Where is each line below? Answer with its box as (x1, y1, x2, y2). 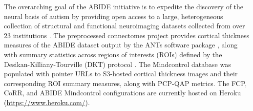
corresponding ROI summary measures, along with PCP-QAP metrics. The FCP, (4, 78, 247, 88)
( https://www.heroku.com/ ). (4, 97, 90, 107)
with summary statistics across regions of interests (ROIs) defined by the (4, 49, 222, 59)
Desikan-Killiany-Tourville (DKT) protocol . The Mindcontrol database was (4, 59, 231, 69)
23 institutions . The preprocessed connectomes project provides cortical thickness (4, 30, 250, 40)
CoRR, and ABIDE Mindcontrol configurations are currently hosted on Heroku (4, 88, 241, 98)
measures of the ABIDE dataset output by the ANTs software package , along (4, 40, 238, 50)
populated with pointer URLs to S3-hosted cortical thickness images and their (4, 68, 238, 79)
